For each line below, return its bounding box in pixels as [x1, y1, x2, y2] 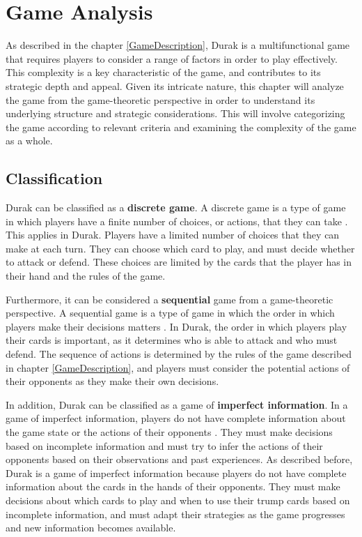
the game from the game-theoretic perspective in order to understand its [6, 92, 315, 107]
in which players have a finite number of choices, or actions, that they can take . [6, 213, 348, 228]
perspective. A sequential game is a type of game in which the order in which [6, 305, 335, 320]
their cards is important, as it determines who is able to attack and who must [6, 333, 338, 347]
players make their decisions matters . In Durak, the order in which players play [6, 319, 347, 333]
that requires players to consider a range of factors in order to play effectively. [6, 51, 338, 66]
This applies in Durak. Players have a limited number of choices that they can [6, 227, 340, 242]
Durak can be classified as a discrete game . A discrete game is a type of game [6, 200, 346, 215]
